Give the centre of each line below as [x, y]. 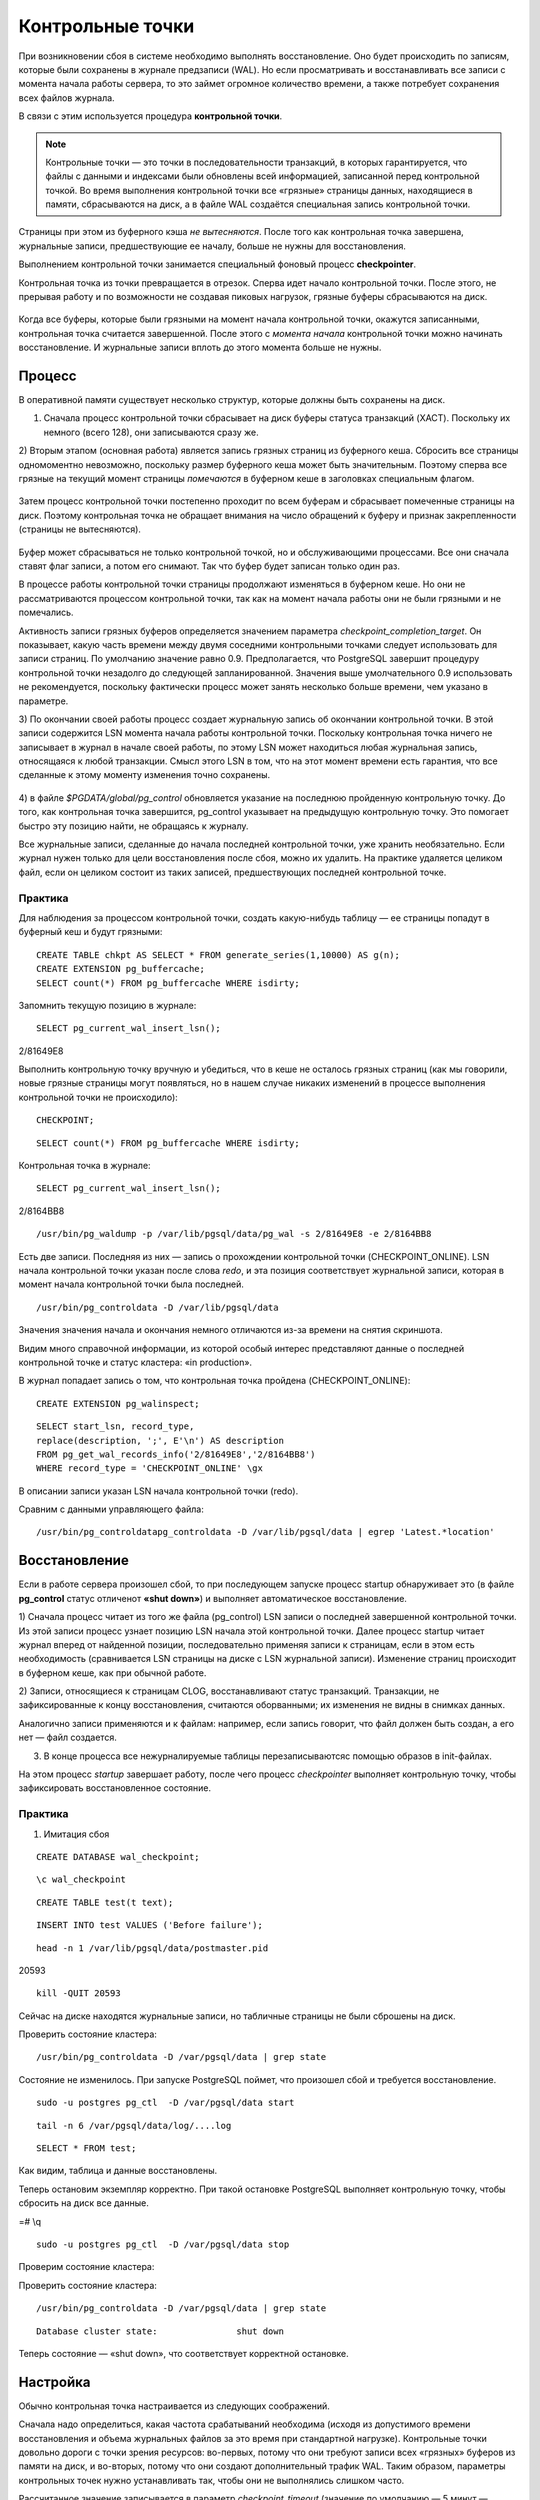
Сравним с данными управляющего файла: [111, 1509]
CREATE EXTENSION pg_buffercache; [120, 969]
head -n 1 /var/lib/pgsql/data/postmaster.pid [152, 1948]
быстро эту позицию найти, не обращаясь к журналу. [133, 826]
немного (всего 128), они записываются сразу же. [151, 432]
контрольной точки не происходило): [98, 1097]
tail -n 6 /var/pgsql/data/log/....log [134, 2125]
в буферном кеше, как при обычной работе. [112, 1672]
